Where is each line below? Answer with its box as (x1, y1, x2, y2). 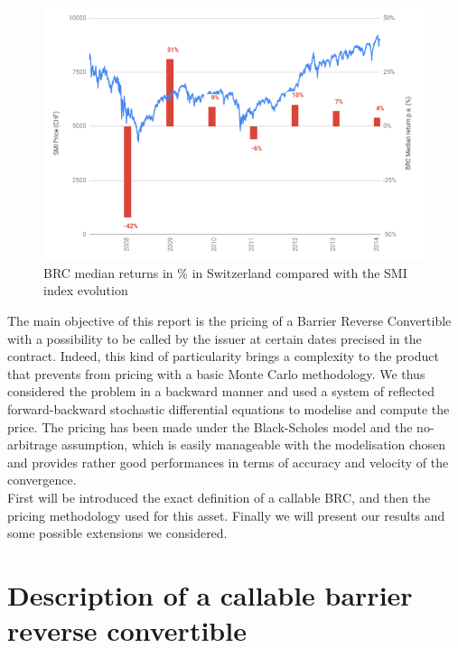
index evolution (43, 281, 128, 300)
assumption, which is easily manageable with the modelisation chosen (61, 435, 446, 454)
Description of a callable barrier (7, 576, 413, 613)
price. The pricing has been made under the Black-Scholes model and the (7, 417, 413, 436)
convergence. (7, 470, 77, 489)
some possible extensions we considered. (7, 523, 228, 542)
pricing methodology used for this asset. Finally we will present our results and (7, 505, 445, 524)
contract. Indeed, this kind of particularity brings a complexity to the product (7, 347, 439, 366)
